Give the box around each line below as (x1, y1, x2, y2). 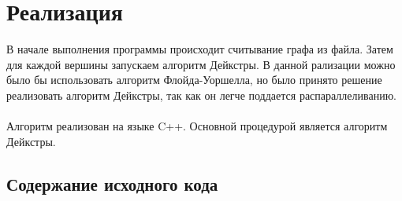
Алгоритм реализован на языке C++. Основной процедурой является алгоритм (6, 118, 388, 134)
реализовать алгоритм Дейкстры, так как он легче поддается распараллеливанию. (6, 86, 397, 103)
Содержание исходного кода (6, 171, 218, 196)
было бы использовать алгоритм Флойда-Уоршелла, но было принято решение (6, 71, 382, 88)
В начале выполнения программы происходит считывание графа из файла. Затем (6, 41, 393, 57)
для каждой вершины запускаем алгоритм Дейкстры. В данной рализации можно (6, 56, 396, 72)
